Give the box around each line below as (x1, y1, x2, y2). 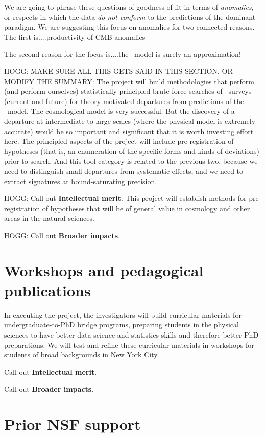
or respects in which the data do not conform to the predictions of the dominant (4, 11, 256, 22)
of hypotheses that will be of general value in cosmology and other (42, 202, 250, 213)
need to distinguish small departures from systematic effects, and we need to (4, 165, 244, 176)
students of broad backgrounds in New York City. (4, 349, 159, 360)
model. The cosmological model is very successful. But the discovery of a (7, 106, 235, 116)
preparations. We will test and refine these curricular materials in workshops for (4, 339, 254, 350)
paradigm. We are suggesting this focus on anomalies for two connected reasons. (4, 21, 255, 32)
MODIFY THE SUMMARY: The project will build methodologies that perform (4, 75, 254, 86)
